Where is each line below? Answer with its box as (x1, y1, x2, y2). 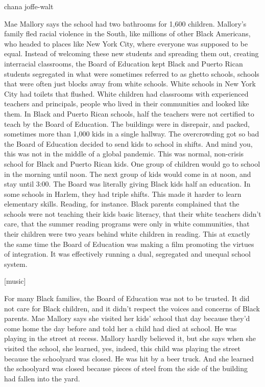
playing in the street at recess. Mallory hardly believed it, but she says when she (4, 333, 256, 344)
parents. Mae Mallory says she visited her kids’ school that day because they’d (4, 313, 250, 324)
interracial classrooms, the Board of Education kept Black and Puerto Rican (4, 58, 243, 69)
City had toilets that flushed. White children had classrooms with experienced (4, 88, 249, 99)
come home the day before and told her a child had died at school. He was (4, 323, 237, 333)
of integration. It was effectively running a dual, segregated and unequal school (4, 248, 251, 259)
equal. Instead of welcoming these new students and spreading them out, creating (4, 48, 259, 59)
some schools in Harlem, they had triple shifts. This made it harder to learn (4, 188, 242, 199)
